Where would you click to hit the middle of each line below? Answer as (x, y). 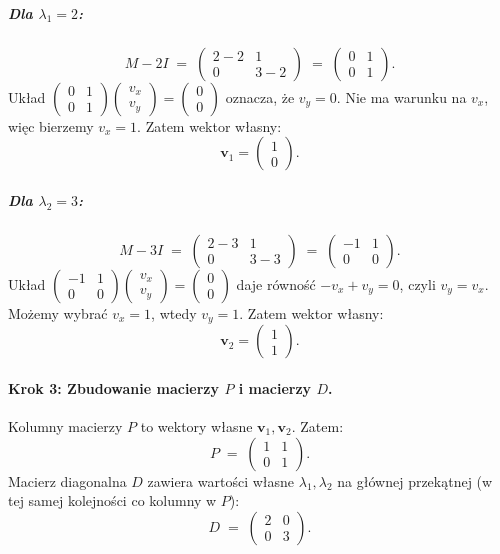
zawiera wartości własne (221, 480)
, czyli (417, 283)
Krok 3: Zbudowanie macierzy (114, 387)
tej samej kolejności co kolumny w (112, 500)
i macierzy (275, 387)
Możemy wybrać (58, 312)
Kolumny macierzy (65, 425)
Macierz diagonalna (67, 480)
